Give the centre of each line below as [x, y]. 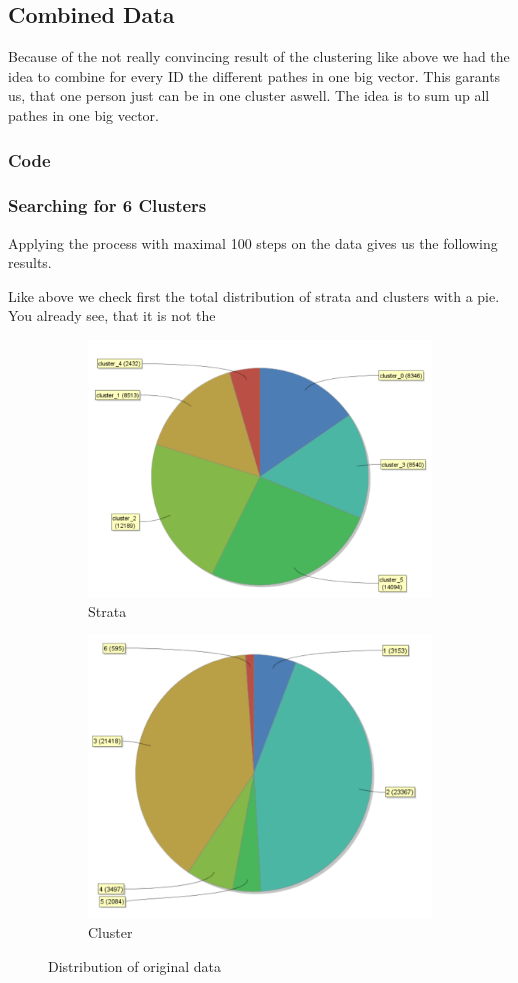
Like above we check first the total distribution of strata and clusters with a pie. [254, 295]
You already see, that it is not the [112, 315]
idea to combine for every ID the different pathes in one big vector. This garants [254, 75]
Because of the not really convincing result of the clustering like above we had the [259, 56]
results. [30, 262]
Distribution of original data [135, 965]
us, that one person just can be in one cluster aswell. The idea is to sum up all [249, 95]
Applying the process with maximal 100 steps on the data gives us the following [253, 242]
